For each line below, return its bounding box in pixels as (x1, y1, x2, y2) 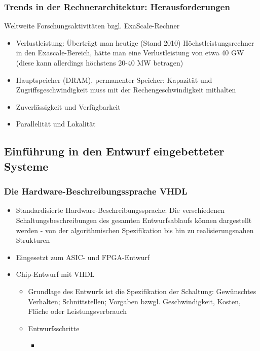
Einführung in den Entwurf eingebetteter (4, 143, 225, 159)
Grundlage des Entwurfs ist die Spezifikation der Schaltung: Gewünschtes (28, 285, 256, 296)
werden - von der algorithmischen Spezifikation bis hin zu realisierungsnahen (16, 225, 254, 235)
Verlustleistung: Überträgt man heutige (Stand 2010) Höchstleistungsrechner (16, 37, 254, 48)
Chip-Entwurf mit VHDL (16, 269, 95, 279)
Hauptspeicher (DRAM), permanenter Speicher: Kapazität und (16, 74, 212, 85)
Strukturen (16, 235, 50, 245)
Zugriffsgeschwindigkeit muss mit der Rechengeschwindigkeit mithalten (16, 84, 236, 95)
